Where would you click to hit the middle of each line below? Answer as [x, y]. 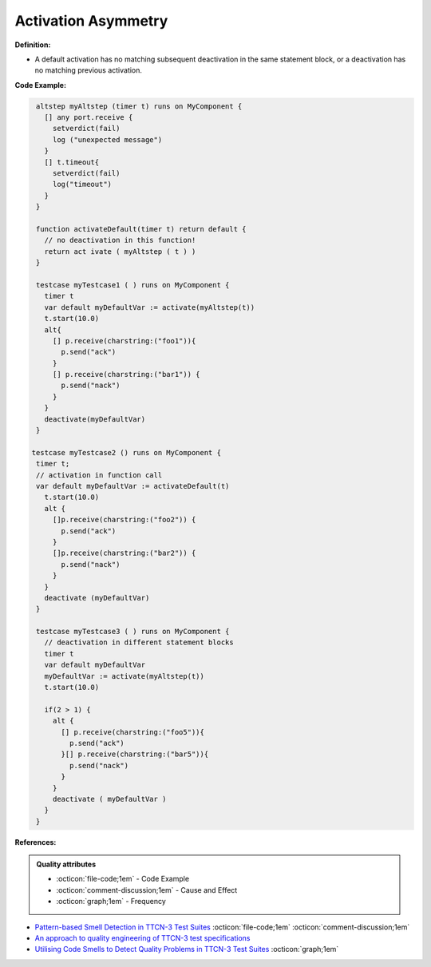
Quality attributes [66, 864]
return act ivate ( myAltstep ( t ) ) [120, 251]
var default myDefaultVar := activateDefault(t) [133, 486]
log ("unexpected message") [107, 139]
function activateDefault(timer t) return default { [141, 229]
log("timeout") [82, 184]
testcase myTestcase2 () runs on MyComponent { [126, 452]
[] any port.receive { [89, 117]
